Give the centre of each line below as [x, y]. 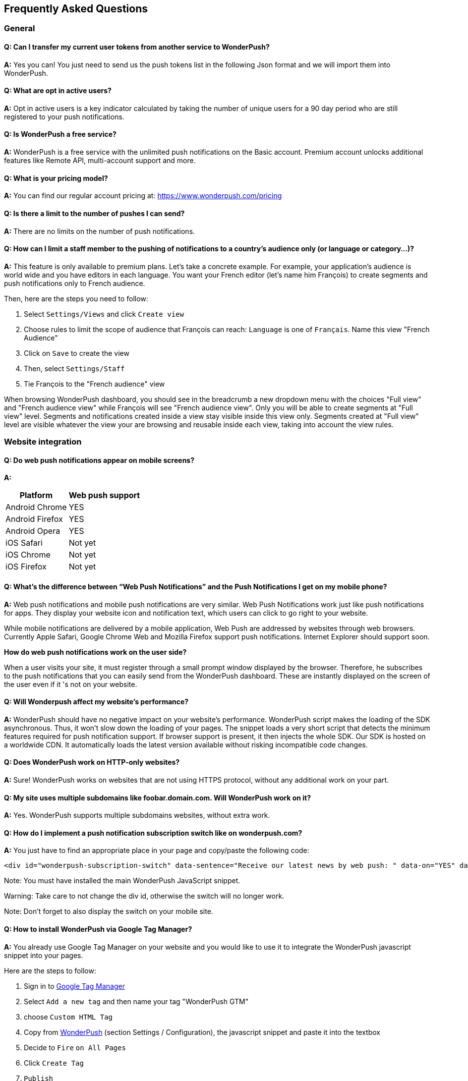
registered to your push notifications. [64, 116]
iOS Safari [24, 543]
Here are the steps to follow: [50, 970]
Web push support [104, 495]
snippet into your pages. [44, 955]
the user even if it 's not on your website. [71, 684]
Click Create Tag [54, 1063]
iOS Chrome [28, 555]
